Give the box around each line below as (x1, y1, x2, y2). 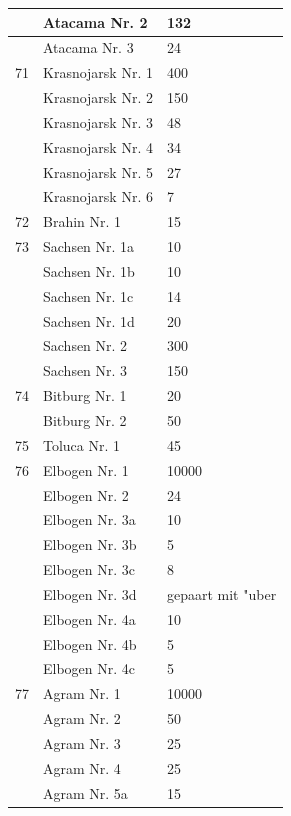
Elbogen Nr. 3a (43, 509, 136, 530)
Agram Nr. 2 (43, 708, 121, 729)
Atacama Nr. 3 (43, 37, 134, 58)
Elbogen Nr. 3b (43, 534, 137, 555)
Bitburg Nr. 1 (43, 385, 127, 406)
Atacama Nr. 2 (43, 11, 148, 32)
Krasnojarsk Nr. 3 (43, 111, 153, 132)
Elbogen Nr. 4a (43, 608, 136, 629)
